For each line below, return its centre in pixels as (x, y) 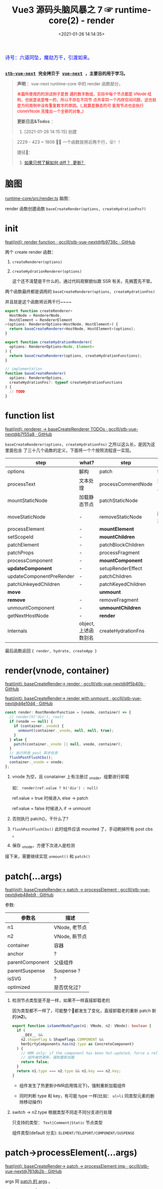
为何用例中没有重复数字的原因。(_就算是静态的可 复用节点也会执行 (82, 105)
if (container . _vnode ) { (39, 726)
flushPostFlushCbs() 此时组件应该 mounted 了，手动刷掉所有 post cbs (82, 829)
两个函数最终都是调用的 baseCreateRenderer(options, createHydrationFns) (80, 291)
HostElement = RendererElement (41, 320)
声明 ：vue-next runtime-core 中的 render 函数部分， (70, 83)
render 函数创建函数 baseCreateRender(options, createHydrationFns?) (76, 209)
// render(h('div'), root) (37, 717)
